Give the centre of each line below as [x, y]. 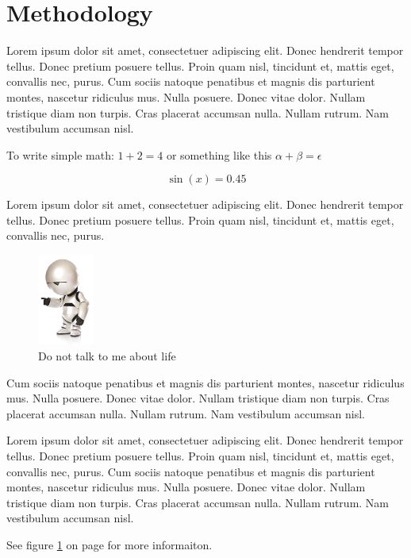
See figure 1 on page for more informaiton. [109, 544]
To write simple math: [60, 154]
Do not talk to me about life [107, 356]
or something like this [219, 154]
